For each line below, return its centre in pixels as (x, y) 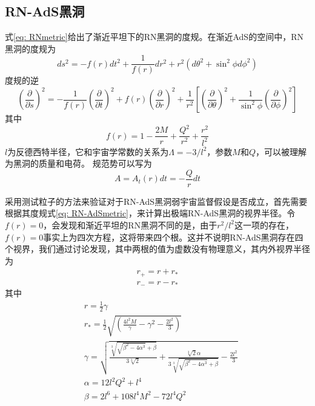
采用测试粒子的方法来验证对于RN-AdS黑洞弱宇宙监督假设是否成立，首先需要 (156, 201)
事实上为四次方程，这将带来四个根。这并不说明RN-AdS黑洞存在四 (173, 237)
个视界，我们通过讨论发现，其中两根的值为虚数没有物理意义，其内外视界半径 (157, 249)
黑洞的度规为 (30, 48)
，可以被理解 (281, 151)
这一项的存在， (264, 225)
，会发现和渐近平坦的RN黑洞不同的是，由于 (130, 225)
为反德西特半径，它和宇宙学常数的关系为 (88, 151)
